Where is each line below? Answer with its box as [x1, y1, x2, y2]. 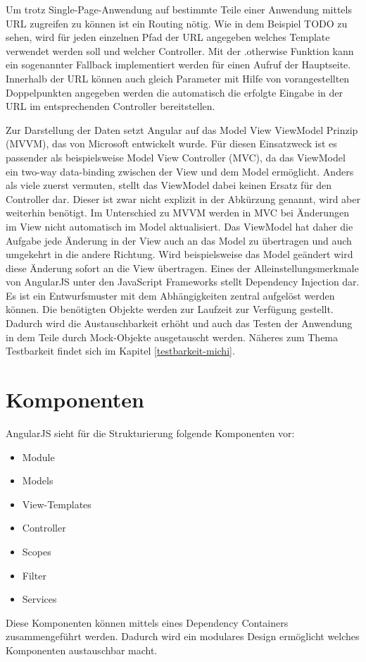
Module [22, 449, 55, 464]
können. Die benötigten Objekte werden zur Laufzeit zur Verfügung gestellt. [6, 302, 334, 317]
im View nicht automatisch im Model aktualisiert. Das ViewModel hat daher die [6, 219, 353, 233]
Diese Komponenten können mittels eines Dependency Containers [6, 615, 289, 630]
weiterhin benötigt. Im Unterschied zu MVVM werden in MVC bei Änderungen [6, 205, 349, 220]
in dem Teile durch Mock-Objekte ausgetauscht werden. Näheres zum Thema [6, 329, 339, 344]
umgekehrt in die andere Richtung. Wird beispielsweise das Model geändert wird [6, 247, 353, 262]
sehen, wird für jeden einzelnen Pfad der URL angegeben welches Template [6, 30, 330, 44]
